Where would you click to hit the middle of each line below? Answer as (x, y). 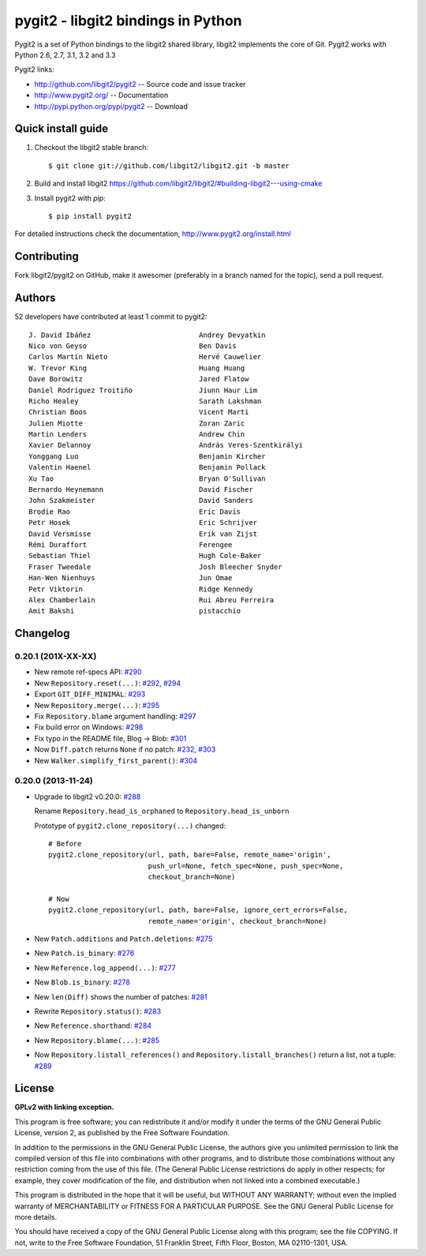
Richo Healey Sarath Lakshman (145, 401)
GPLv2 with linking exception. (64, 1107)
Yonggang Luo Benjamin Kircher (147, 456)
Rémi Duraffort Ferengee (131, 544)
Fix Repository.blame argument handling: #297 (115, 716)
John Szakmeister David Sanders (141, 501)
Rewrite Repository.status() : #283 (98, 1011)
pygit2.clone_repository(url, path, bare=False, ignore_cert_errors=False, (198, 910)
